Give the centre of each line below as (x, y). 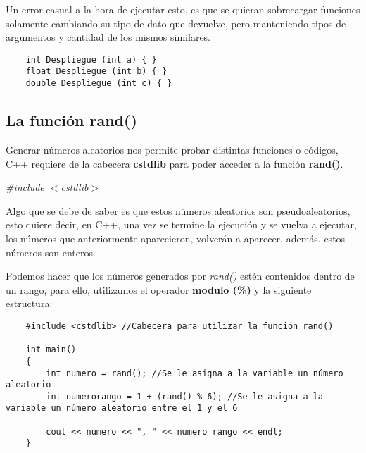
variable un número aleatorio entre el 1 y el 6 (122, 408)
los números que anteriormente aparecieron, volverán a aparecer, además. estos (176, 238)
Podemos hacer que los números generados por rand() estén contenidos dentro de (180, 276)
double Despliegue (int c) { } (99, 83)
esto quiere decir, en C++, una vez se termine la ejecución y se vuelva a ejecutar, (181, 224)
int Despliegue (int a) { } (91, 60)
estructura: (29, 303)
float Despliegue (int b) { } (96, 72)
